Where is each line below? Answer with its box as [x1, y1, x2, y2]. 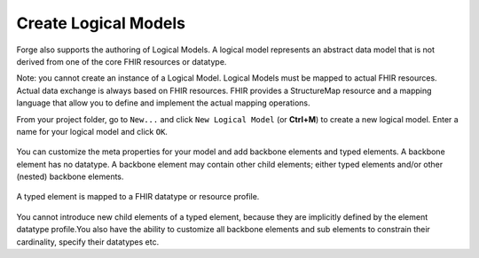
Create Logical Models [16, 13, 186, 33]
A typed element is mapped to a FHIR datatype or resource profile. [16, 192, 260, 202]
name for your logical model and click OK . [16, 126, 169, 137]
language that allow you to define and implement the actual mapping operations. [16, 98, 310, 108]
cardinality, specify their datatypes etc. [16, 236, 160, 247]
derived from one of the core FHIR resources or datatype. [16, 56, 227, 66]
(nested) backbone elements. [16, 171, 124, 182]
